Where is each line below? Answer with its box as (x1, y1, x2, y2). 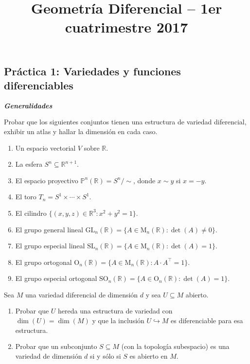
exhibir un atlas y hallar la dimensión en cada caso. (4, 126, 158, 136)
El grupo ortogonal (15, 257, 72, 267)
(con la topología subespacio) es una (121, 341, 230, 351)
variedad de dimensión (15, 350, 82, 361)
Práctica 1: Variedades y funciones (4, 63, 181, 78)
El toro (15, 191, 36, 202)
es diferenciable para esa (171, 315, 243, 326)
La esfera (15, 159, 42, 169)
